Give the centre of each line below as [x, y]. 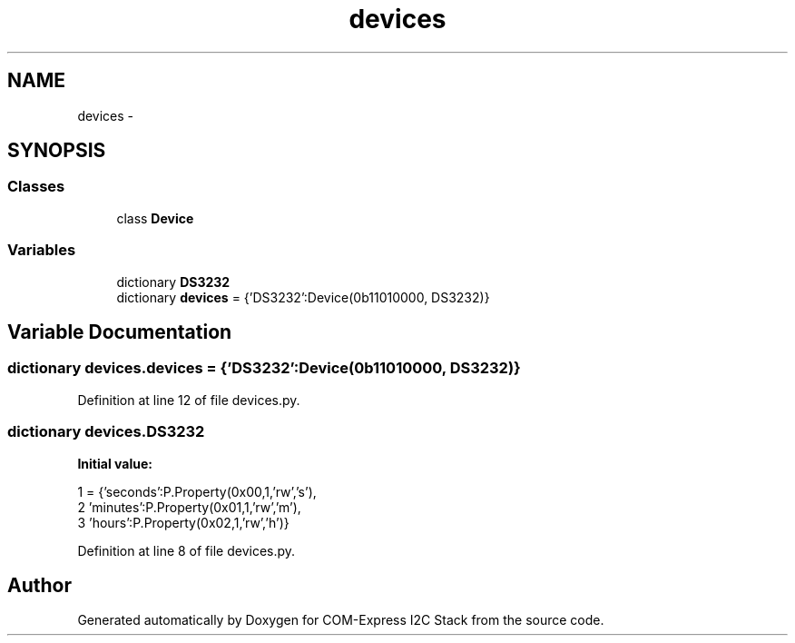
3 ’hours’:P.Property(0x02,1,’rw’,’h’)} [183, 522]
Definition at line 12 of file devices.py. [189, 400]
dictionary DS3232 [173, 282]
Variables [42, 250]
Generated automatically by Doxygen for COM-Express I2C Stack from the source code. [341, 620]
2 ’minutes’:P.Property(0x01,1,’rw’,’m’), [189, 507]
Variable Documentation [120, 331]
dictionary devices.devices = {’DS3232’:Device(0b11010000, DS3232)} [264, 368]
